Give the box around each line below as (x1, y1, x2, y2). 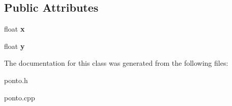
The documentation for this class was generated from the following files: (4, 58, 228, 68)
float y (4, 40, 25, 51)
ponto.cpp (4, 92, 35, 102)
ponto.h (4, 74, 28, 85)
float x (4, 23, 25, 34)
